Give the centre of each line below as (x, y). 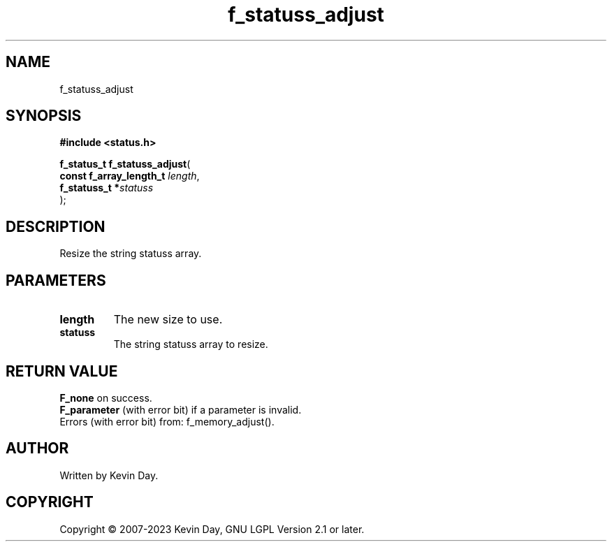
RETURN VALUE (62, 371)
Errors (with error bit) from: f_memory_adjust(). (167, 421)
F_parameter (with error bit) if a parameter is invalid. (181, 409)
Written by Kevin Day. (109, 475)
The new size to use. (168, 320)
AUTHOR (37, 448)
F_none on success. (106, 398)
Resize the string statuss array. (131, 254)
